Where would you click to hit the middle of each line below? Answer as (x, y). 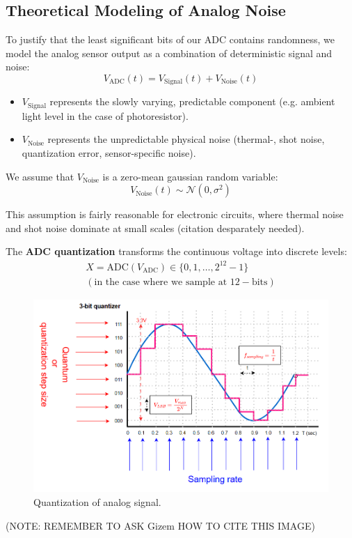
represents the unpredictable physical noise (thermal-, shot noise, (186, 139)
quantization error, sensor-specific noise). (109, 153)
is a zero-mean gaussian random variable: (190, 176)
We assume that (40, 176)
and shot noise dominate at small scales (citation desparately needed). (155, 228)
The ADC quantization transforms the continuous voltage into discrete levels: (176, 251)
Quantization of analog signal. (97, 501)
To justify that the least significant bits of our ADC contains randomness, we (170, 39)
